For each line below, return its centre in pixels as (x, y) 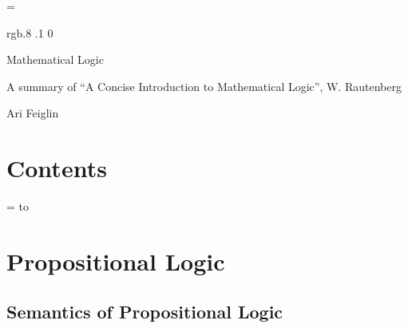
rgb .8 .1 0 (30, 32)
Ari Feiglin (33, 113)
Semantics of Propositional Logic (145, 312)
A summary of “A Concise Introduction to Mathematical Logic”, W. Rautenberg (204, 86)
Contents (57, 168)
